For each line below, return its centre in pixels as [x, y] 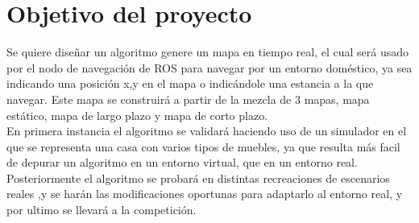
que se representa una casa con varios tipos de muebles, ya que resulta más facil [203, 146]
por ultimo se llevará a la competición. [102, 210]
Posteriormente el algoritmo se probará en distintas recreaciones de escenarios [198, 178]
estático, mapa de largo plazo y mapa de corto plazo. [137, 115]
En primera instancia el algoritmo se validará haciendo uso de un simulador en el [207, 131]
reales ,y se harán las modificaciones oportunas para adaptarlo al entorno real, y [205, 194]
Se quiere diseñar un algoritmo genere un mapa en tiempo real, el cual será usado [207, 52]
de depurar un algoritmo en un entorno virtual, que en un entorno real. [182, 162]
